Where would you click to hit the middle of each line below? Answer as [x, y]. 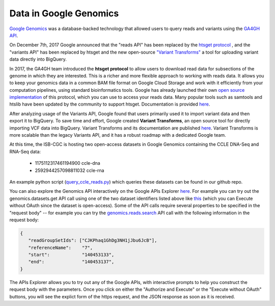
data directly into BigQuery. [38, 59]
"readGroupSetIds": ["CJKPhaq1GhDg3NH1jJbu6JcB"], [93, 240]
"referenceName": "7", [61, 248]
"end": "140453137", [71, 262]
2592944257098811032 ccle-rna [70, 170]
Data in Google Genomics [64, 13]
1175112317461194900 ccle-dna [67, 163]
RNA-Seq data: [25, 151]
